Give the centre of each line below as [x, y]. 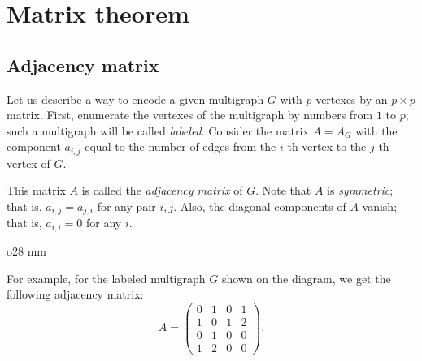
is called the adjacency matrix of [162, 190]
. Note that [283, 190]
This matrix [36, 190]
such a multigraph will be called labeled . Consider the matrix [158, 130]
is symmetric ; [360, 190]
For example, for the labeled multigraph [106, 278]
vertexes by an [352, 99]
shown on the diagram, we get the [306, 278]
